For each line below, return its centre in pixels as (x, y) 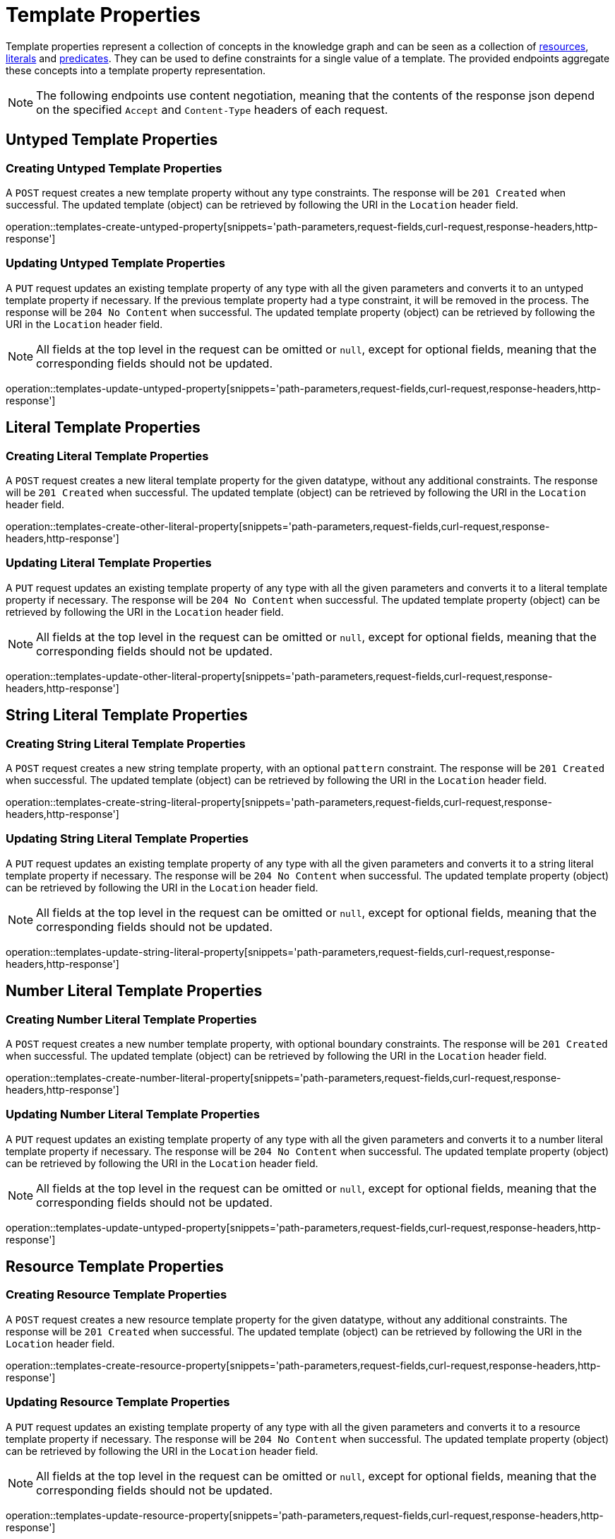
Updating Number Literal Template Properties (133, 1114)
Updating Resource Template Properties (118, 1402)
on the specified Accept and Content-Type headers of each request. (212, 109)
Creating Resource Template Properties (117, 1295)
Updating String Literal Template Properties (127, 839)
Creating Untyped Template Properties (114, 168)
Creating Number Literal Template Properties (131, 1019)
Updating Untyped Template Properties (115, 263)
